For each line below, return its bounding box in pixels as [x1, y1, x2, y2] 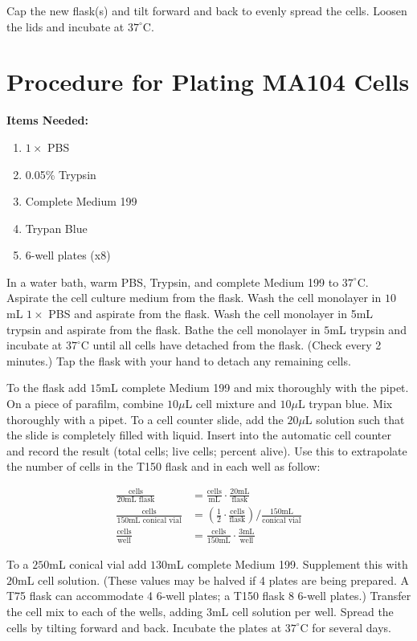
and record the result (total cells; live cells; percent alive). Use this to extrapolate [6, 442, 407, 459]
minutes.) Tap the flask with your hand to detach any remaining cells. [6, 352, 351, 369]
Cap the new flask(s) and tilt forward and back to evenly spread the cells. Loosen [6, 2, 407, 18]
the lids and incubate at [6, 18, 125, 35]
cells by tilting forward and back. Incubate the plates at [6, 619, 282, 635]
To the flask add [6, 379, 87, 396]
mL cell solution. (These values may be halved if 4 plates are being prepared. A [18, 571, 410, 588]
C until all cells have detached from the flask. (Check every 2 [80, 337, 382, 353]
